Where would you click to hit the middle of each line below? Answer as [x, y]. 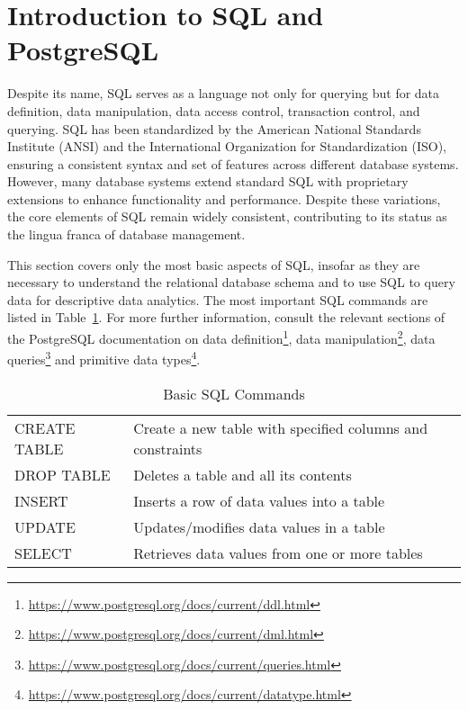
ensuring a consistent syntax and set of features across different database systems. [233, 163]
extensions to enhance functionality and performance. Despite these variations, [224, 198]
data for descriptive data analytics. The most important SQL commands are [218, 299]
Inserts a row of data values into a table [259, 500]
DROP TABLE [63, 474]
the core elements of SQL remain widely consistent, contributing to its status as [227, 216]
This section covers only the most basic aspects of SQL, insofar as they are [214, 264]
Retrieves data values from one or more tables [278, 553]
